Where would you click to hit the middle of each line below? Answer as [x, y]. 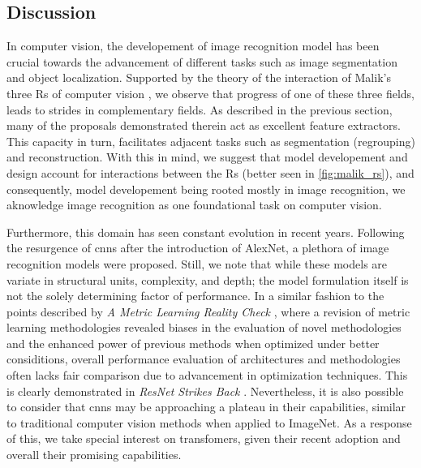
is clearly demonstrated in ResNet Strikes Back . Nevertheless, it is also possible [205, 391]
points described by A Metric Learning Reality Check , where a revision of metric [208, 311]
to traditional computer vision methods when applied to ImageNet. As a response [209, 422]
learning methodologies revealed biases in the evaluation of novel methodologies [204, 327]
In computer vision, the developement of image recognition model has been [193, 46]
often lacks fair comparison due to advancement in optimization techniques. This [207, 375]
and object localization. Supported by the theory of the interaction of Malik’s [199, 77]
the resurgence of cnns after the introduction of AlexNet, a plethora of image [198, 248]
